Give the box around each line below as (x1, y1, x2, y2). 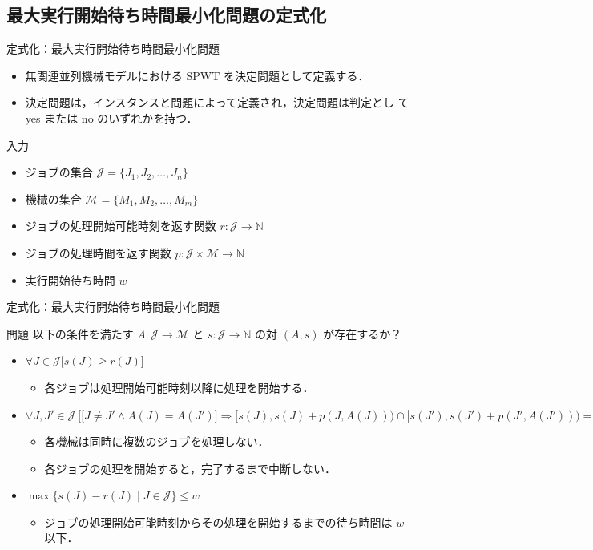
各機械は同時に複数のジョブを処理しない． (44, 433, 269, 450)
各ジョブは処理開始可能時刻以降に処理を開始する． (44, 378, 314, 395)
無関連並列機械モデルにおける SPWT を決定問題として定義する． (25, 67, 369, 83)
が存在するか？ (323, 325, 402, 342)
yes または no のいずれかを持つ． (25, 109, 198, 126)
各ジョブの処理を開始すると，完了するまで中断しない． (44, 459, 337, 476)
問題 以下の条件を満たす (6, 325, 134, 342)
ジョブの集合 (25, 164, 93, 180)
